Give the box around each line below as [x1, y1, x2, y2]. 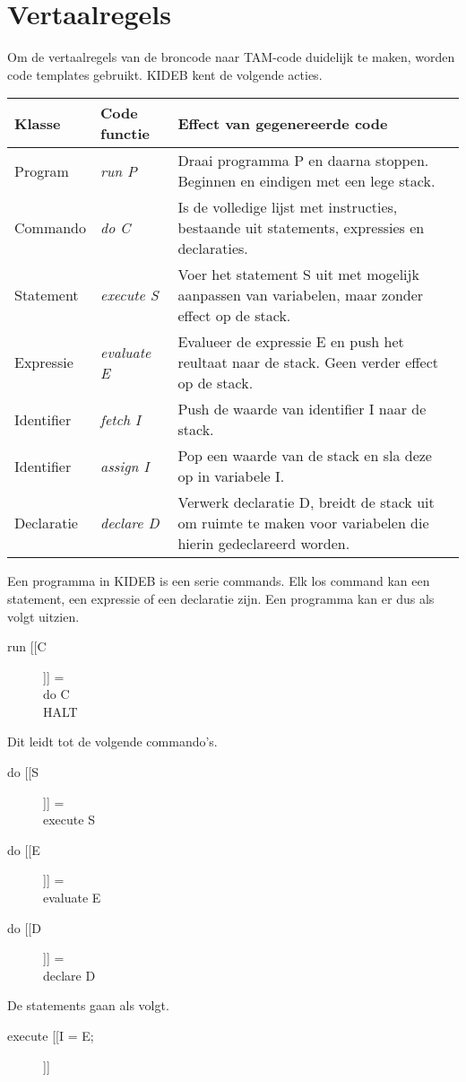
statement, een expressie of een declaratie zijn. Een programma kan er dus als [7, 589, 435, 607]
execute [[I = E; [7, 1026, 94, 1044]
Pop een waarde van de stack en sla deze [177, 445, 432, 467]
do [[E [7, 840, 40, 859]
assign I [100, 455, 150, 476]
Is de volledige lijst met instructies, [177, 196, 398, 218]
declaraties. [177, 238, 248, 259]
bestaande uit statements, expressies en [177, 217, 425, 239]
